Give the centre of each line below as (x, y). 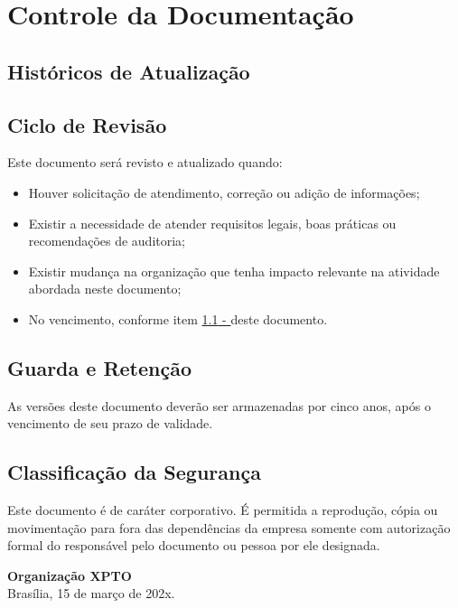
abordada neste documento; (105, 289)
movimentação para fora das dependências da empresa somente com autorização (229, 527)
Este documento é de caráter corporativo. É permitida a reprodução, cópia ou (223, 510)
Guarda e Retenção (100, 367)
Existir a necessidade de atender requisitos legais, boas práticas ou (212, 223)
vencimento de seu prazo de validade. (110, 423)
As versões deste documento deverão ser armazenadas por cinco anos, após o (219, 405)
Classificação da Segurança (134, 472)
